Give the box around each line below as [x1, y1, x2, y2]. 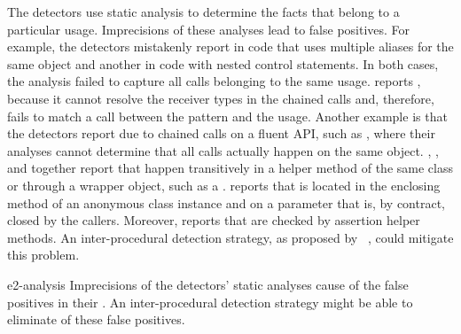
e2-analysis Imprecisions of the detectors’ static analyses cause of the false [7, 275, 409, 293]
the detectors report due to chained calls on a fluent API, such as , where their [7, 124, 435, 143]
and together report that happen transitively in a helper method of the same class [7, 159, 453, 177]
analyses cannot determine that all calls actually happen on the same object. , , [7, 141, 439, 159]
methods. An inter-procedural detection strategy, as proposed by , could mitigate [7, 228, 454, 246]
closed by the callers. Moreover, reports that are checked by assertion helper [7, 211, 420, 229]
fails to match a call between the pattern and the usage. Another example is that [7, 106, 448, 125]
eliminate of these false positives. [7, 310, 185, 329]
